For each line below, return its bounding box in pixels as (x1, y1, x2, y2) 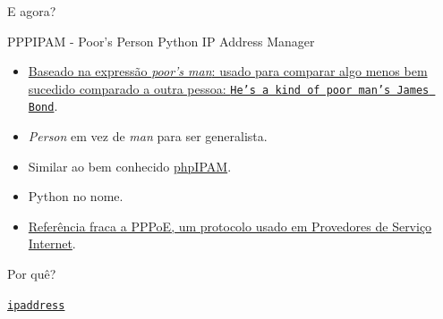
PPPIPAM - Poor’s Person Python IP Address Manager (7, 31, 315, 50)
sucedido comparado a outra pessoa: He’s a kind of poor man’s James (28, 79, 430, 97)
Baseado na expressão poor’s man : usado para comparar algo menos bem (28, 62, 428, 80)
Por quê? (7, 264, 56, 283)
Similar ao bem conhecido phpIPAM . (28, 156, 232, 175)
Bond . (28, 97, 58, 115)
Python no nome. (28, 187, 124, 206)
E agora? (7, 2, 56, 20)
